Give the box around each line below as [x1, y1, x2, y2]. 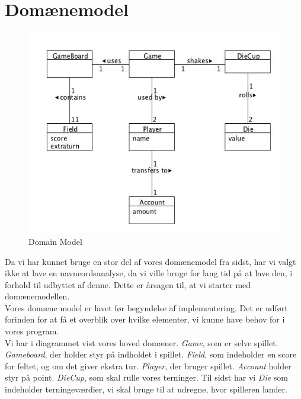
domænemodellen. [5, 290, 70, 302]
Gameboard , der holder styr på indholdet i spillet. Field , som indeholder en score [5, 348, 297, 360]
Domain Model [28, 235, 82, 247]
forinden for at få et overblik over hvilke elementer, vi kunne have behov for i [5, 313, 285, 325]
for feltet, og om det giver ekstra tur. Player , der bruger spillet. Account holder [5, 359, 292, 372]
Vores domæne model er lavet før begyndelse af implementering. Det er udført [5, 301, 288, 314]
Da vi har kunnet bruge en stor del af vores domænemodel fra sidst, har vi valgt [5, 255, 296, 267]
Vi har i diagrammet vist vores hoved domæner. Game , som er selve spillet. [5, 336, 278, 349]
